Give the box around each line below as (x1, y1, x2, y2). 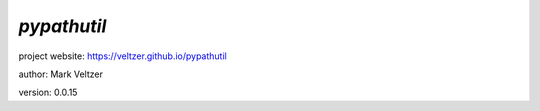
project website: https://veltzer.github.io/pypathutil (18, 50, 227, 62)
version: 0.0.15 (18, 86, 78, 99)
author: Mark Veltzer (18, 68, 104, 80)
